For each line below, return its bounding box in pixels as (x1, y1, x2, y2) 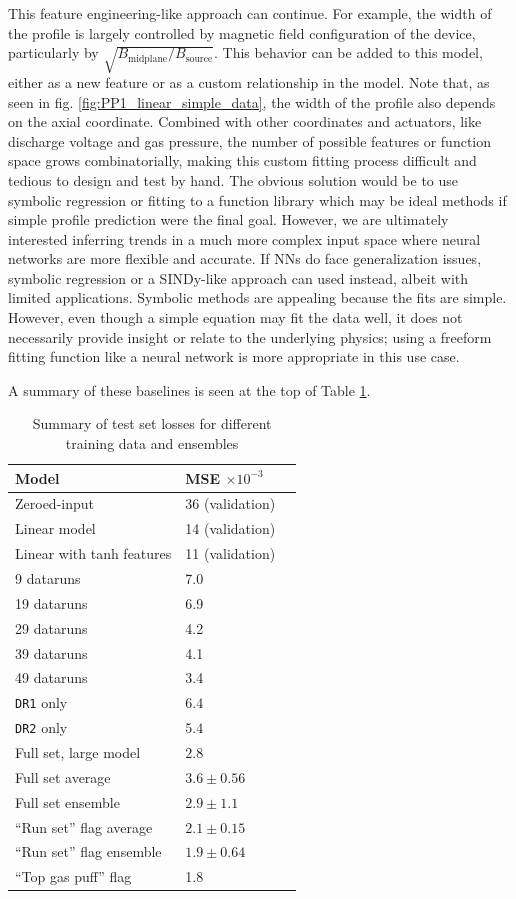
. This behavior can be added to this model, (213, 42, 483, 63)
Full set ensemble (15, 791, 120, 812)
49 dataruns (15, 667, 88, 688)
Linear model (15, 518, 96, 539)
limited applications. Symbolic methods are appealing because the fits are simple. (8, 287, 507, 308)
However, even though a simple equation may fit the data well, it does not (8, 307, 463, 328)
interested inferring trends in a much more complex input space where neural (8, 228, 481, 249)
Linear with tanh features (15, 543, 172, 564)
